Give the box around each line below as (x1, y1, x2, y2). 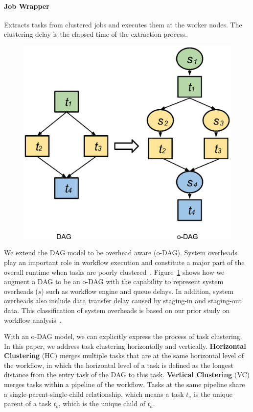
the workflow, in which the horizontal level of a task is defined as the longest (4, 360, 233, 370)
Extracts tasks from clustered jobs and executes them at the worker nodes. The (4, 19, 242, 29)
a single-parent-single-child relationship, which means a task (4, 388, 184, 399)
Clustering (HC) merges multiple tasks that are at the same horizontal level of (4, 350, 244, 361)
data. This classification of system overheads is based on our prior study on (4, 305, 230, 315)
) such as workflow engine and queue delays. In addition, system (41, 286, 234, 296)
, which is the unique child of (58, 398, 146, 409)
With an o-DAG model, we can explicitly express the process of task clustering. (4, 331, 242, 341)
